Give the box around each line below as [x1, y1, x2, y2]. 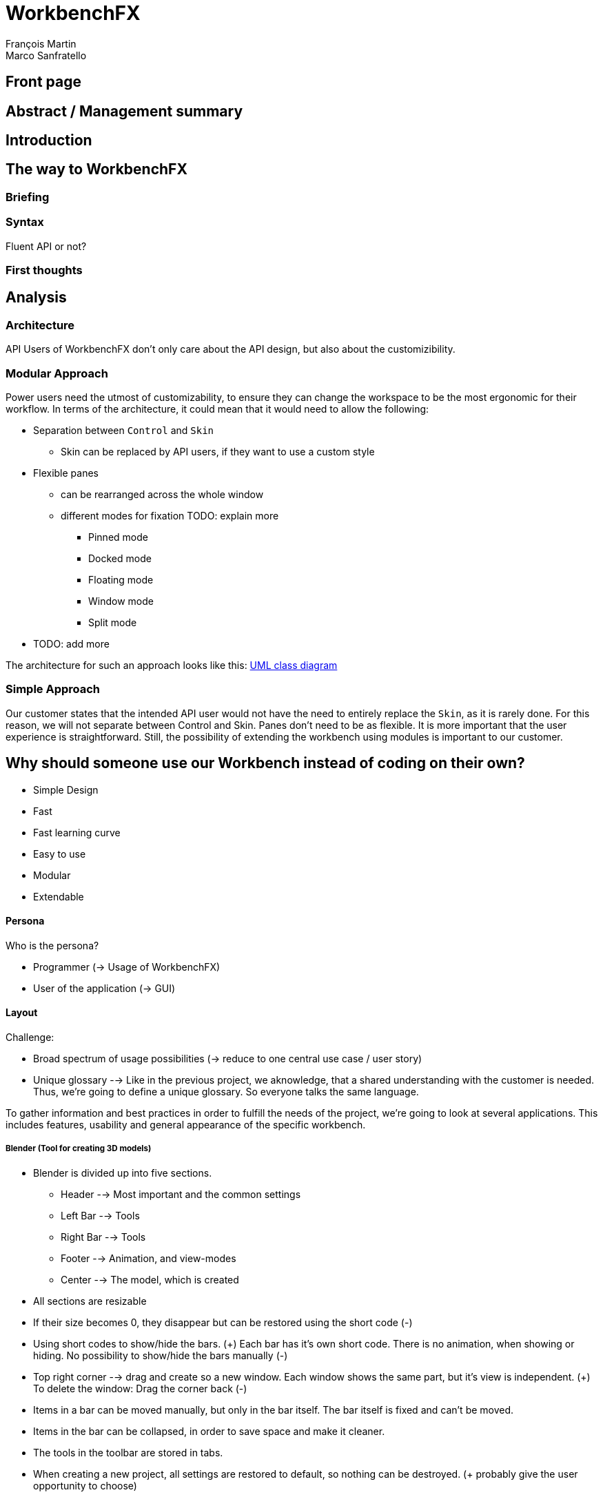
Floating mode [88, 573, 154, 586]
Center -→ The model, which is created [61, 1273, 239, 1286]
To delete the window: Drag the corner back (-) [33, 1382, 247, 1394]
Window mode [88, 595, 154, 607]
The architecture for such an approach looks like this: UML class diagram [6, 659, 338, 671]
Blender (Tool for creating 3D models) [6, 1144, 152, 1154]
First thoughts [6, 262, 83, 277]
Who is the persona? [6, 939, 99, 951]
